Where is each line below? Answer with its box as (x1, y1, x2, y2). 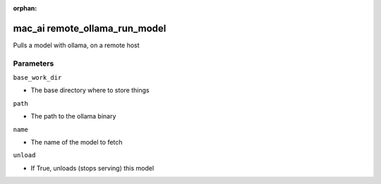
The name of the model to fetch (30, 138, 123, 146)
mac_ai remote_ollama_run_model (13, 22, 167, 35)
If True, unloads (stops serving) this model (30, 164, 155, 172)
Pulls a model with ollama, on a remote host (13, 41, 140, 49)
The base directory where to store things (30, 86, 150, 94)
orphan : (13, 4, 37, 12)
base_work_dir (13, 74, 62, 82)
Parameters (13, 59, 54, 68)
